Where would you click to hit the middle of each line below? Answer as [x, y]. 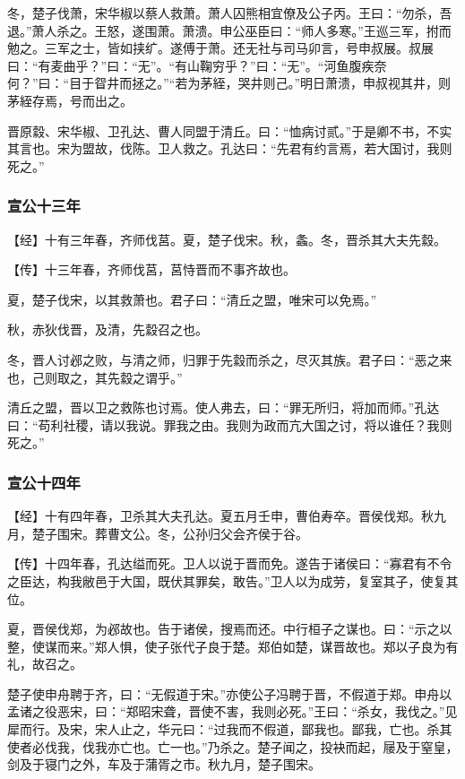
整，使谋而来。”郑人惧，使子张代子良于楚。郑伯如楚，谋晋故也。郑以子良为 [227, 646]
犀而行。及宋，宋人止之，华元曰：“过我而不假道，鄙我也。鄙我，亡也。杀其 [230, 729]
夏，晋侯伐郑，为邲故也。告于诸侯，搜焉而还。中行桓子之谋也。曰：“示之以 [230, 629]
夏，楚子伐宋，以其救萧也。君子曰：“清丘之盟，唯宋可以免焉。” [192, 299]
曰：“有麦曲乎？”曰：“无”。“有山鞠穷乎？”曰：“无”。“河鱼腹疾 [191, 65]
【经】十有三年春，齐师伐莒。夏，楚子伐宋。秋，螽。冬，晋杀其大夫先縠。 [227, 239]
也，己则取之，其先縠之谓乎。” [95, 377]
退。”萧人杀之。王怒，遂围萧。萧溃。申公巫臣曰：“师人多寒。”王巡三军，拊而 [229, 30]
